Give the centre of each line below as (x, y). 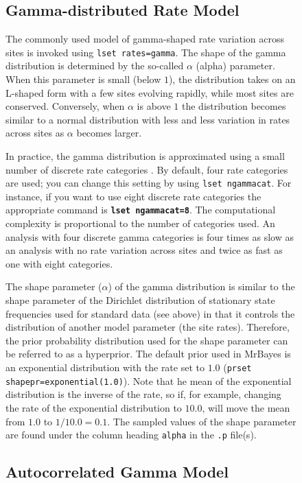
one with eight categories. (59, 263)
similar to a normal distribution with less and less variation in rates (148, 119)
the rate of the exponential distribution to (94, 407)
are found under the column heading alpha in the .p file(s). (131, 435)
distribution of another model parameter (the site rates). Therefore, (148, 327)
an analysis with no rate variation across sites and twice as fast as (144, 250)
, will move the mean (246, 407)
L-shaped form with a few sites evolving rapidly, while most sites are (150, 92)
